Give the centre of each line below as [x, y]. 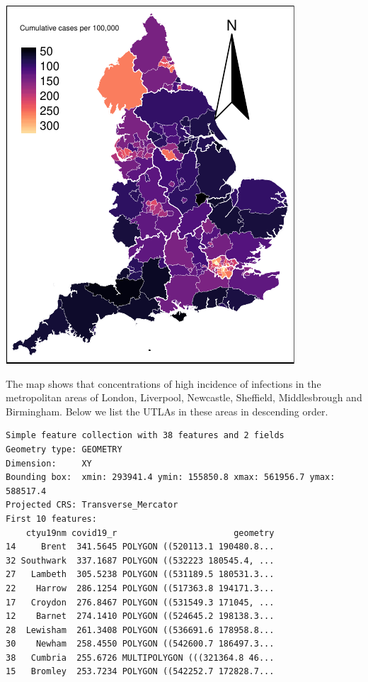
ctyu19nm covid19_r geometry [150, 533]
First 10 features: [51, 519]
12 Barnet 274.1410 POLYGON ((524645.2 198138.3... [140, 616]
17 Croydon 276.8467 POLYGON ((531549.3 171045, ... [140, 602]
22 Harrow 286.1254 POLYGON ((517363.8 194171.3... [140, 588]
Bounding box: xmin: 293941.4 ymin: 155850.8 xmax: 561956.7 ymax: [171, 477]
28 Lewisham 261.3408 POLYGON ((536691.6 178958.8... [140, 630]
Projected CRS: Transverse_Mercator [92, 505]
